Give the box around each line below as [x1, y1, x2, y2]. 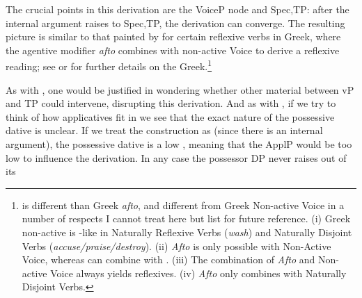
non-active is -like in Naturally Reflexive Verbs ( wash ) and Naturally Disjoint [22, 224, 352, 239]
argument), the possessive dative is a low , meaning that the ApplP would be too [6, 137, 352, 151]
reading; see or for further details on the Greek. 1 [6, 57, 212, 74]
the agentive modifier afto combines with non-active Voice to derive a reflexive [6, 42, 340, 57]
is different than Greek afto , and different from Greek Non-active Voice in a [22, 197, 345, 212]
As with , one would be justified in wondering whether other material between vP [6, 82, 354, 97]
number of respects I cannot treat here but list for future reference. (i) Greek [22, 211, 351, 226]
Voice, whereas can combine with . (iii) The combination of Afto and [22, 252, 315, 267]
